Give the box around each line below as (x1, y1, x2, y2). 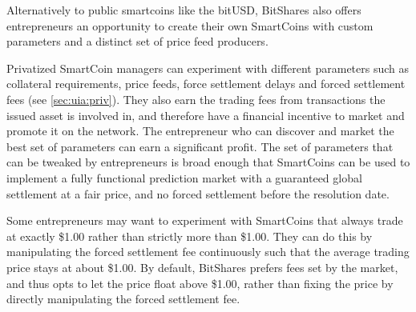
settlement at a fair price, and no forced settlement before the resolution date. (6, 185, 390, 202)
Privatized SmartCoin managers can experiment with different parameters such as (6, 59, 410, 76)
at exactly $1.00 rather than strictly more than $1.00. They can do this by (6, 227, 373, 244)
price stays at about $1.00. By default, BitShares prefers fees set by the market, (6, 258, 398, 275)
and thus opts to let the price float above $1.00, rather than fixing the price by (6, 274, 394, 291)
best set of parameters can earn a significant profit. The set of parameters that (6, 138, 394, 154)
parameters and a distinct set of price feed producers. (6, 33, 269, 50)
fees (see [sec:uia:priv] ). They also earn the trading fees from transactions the (6, 90, 386, 107)
